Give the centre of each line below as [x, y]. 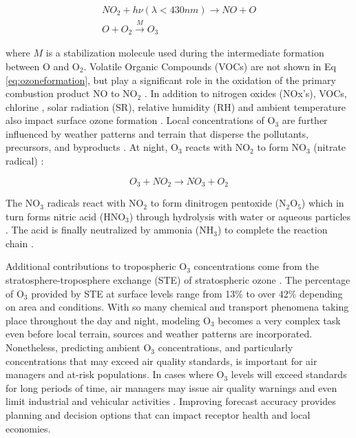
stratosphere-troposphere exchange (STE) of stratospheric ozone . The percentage [178, 280]
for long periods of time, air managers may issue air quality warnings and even [171, 387]
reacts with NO [218, 147]
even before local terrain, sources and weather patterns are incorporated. [159, 334]
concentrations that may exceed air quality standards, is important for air [161, 361]
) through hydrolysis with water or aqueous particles [240, 216]
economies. [28, 428]
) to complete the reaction [272, 230]
